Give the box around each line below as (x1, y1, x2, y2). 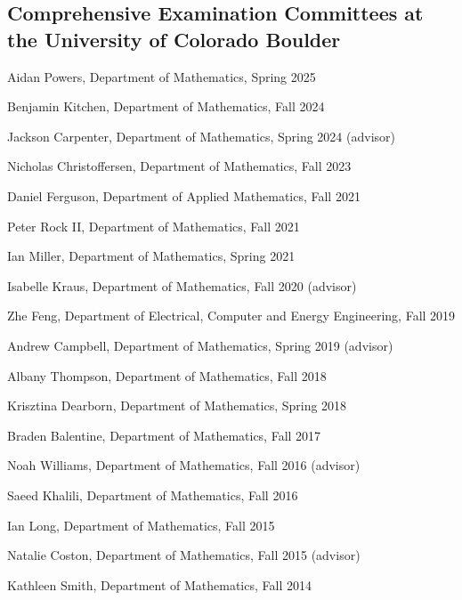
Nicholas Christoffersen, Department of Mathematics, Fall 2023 (7, 157, 352, 175)
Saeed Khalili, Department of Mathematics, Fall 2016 (7, 485, 298, 504)
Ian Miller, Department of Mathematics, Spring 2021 (7, 247, 296, 265)
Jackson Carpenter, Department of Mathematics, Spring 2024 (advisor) (7, 126, 396, 145)
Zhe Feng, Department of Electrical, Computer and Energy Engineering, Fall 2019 (7, 306, 456, 325)
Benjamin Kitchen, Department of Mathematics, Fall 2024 (7, 97, 325, 116)
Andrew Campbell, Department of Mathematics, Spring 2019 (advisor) (7, 336, 393, 354)
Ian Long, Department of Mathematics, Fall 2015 (7, 515, 275, 534)
